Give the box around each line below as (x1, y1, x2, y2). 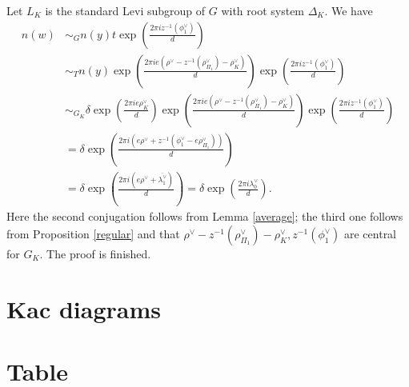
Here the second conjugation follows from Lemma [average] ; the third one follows (6, 208, 403, 225)
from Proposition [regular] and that (6, 225, 180, 242)
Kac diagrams (6, 292, 161, 325)
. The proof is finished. (39, 245, 151, 262)
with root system (221, 2, 305, 18)
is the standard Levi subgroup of (45, 2, 206, 18)
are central (343, 225, 397, 242)
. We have (324, 2, 373, 18)
